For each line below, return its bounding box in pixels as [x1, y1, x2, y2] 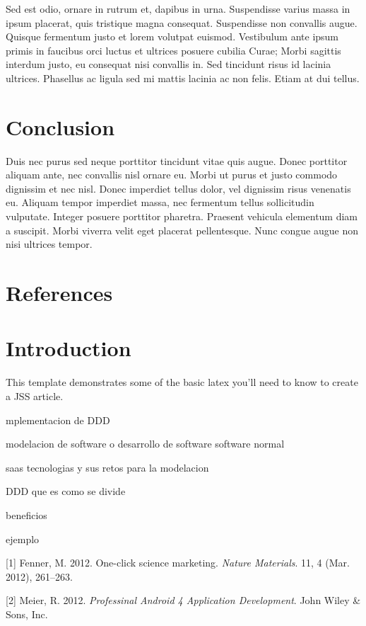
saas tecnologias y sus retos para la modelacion [6, 460, 209, 474]
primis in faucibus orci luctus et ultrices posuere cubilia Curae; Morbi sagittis [6, 42, 341, 57]
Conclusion [6, 112, 115, 141]
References [6, 278, 113, 307]
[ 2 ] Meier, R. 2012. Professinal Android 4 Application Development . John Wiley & [6, 593, 361, 608]
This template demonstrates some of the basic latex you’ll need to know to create [6, 375, 358, 389]
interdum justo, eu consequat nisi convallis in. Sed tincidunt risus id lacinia [6, 57, 331, 72]
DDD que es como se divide [6, 484, 126, 499]
